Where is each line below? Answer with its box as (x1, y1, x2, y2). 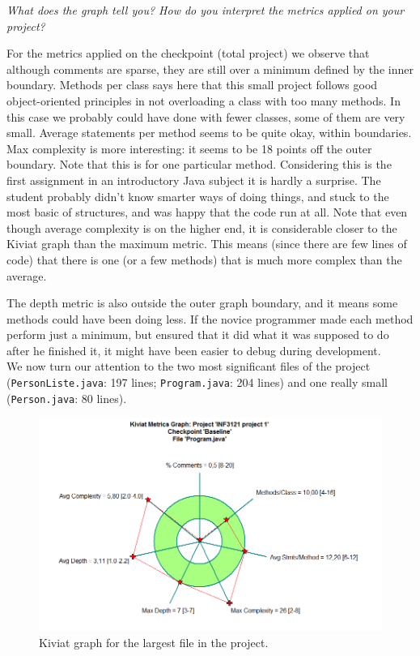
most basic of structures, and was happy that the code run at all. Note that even (6, 204, 408, 221)
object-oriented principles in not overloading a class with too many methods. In (6, 92, 401, 109)
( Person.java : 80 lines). (6, 389, 127, 406)
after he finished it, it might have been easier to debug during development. (6, 341, 381, 358)
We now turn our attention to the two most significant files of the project (6, 358, 371, 375)
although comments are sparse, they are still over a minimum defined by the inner (6, 60, 414, 77)
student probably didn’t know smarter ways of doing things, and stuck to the (6, 187, 389, 204)
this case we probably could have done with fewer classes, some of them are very (6, 108, 405, 125)
